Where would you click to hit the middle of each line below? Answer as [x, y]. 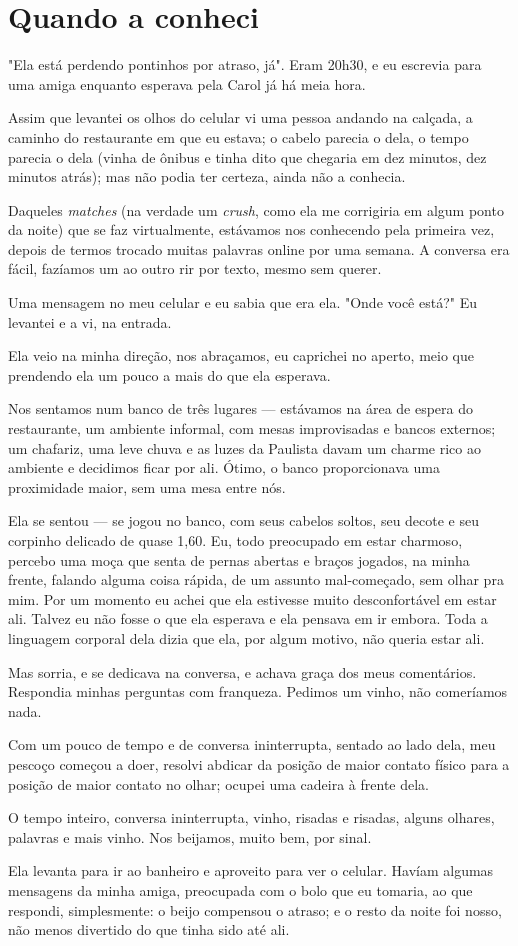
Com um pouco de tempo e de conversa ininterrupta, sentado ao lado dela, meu [252, 744]
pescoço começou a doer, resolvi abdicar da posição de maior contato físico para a [259, 763]
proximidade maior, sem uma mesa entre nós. [147, 486]
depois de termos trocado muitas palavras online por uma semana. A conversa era [259, 248]
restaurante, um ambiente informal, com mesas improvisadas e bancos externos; [252, 428]
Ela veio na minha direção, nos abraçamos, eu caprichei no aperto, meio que [241, 355]
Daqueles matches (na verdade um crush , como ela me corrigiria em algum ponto [256, 209]
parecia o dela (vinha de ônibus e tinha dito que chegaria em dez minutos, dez [247, 156]
